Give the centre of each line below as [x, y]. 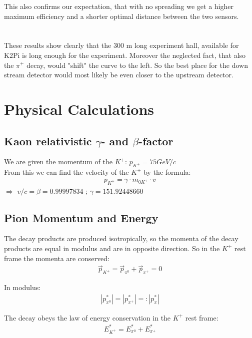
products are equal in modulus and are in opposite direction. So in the [112, 248]
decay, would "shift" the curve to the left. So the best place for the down [137, 65]
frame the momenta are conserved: [57, 258]
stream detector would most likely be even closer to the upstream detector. [119, 75]
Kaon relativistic [48, 141]
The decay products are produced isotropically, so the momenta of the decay [121, 238]
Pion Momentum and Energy [81, 217]
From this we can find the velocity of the [66, 172]
